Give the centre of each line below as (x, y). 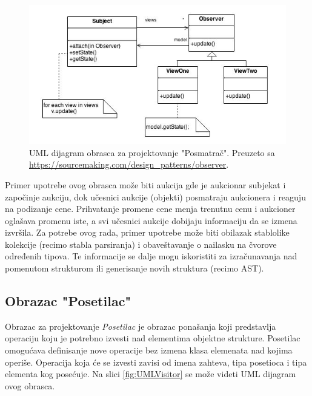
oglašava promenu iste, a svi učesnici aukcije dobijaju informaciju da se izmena (151, 220)
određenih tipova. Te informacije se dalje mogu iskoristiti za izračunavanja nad (151, 256)
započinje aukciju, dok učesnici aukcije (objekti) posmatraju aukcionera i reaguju (155, 196)
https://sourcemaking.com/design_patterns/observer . (129, 164)
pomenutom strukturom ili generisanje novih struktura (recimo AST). (134, 268)
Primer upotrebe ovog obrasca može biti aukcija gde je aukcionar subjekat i (145, 184)
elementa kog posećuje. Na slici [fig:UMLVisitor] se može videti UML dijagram (151, 374)
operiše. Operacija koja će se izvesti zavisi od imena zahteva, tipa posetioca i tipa (156, 362)
